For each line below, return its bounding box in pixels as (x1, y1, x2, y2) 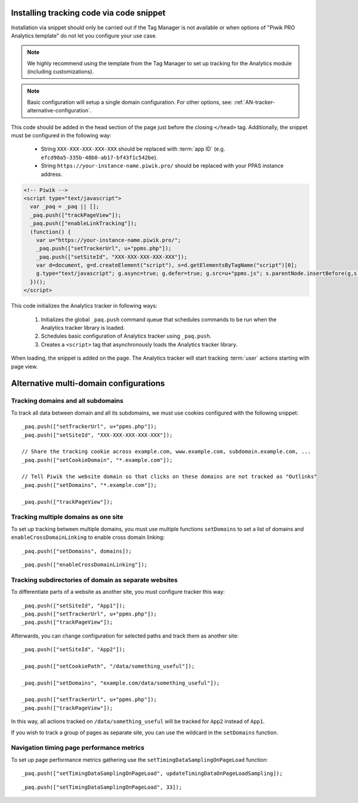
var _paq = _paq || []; (30, 203, 100, 210)
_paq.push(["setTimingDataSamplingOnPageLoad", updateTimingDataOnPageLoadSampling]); (21, 770, 283, 777)
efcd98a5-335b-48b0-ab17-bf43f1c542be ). (41, 154, 158, 161)
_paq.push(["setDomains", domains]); (21, 547, 132, 554)
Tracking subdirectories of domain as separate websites (11, 575, 178, 584)
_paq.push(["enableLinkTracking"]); (30, 220, 137, 227)
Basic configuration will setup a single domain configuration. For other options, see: (27, 99, 233, 106)
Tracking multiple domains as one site (11, 513, 124, 521)
